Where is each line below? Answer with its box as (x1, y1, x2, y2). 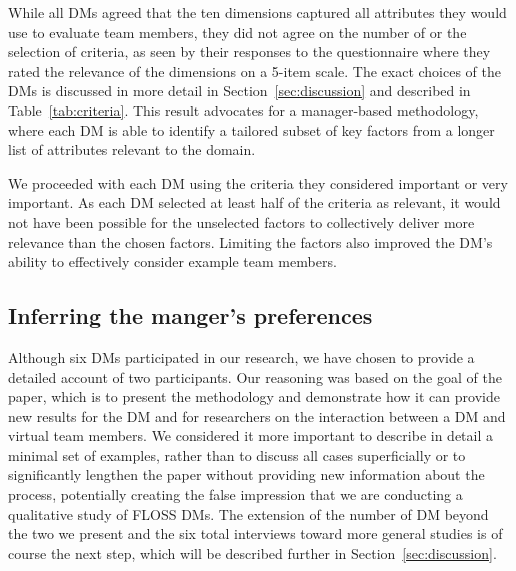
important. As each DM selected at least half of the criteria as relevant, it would (8, 192, 501, 213)
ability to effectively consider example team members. (8, 251, 337, 272)
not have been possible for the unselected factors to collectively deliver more (8, 211, 475, 232)
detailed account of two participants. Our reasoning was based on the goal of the (8, 366, 502, 387)
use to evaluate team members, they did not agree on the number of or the (8, 21, 467, 42)
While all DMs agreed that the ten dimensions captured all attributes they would (8, 2, 507, 22)
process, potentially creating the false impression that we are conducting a (8, 484, 463, 505)
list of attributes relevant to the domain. (8, 139, 256, 160)
